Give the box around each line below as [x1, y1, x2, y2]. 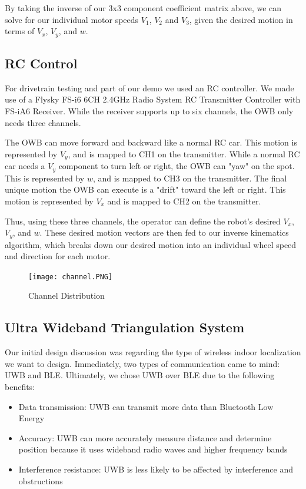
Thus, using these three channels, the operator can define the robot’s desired [5, 214, 281, 227]
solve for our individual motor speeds [5, 13, 139, 25]
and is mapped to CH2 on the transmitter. [107, 194, 261, 207]
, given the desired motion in [189, 13, 293, 25]
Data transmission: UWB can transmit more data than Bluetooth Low [18, 400, 274, 412]
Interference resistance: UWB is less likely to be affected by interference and [18, 462, 293, 475]
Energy [18, 412, 45, 424]
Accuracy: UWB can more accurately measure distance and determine [18, 431, 272, 444]
